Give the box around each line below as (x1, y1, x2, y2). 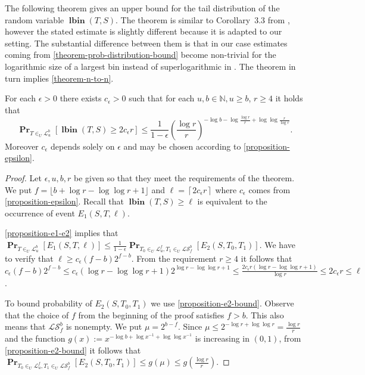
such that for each (129, 92, 195, 104)
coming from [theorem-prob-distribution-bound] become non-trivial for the (5, 48, 276, 61)
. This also (245, 308, 284, 321)
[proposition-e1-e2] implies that (5, 227, 118, 239)
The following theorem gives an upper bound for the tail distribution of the (5, 2, 280, 14)
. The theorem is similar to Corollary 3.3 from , (115, 13, 290, 26)
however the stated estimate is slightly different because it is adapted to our (5, 25, 282, 38)
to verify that (5, 252, 54, 264)
